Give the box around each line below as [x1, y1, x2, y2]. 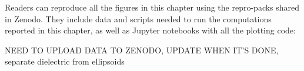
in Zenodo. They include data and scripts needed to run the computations [5, 12, 272, 25]
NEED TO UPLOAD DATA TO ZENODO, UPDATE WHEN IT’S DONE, [5, 43, 279, 56]
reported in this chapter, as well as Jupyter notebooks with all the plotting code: [5, 24, 296, 36]
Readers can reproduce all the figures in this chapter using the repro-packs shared [5, 1, 300, 13]
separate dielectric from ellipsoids [5, 55, 125, 67]
